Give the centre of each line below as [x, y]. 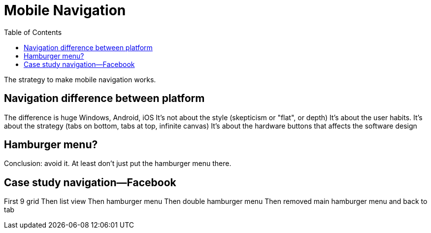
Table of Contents [33, 32]
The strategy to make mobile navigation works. [80, 79]
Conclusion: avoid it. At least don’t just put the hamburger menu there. [118, 164]
